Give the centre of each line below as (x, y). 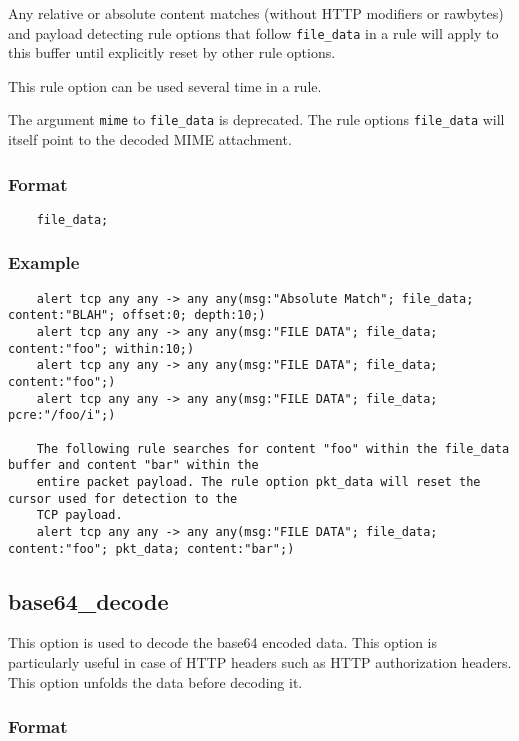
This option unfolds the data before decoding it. (155, 681)
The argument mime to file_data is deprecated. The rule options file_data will (256, 119)
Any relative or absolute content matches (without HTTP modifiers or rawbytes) (256, 13)
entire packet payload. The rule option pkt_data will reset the (258, 482)
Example (44, 262)
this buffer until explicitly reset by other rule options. (172, 52)
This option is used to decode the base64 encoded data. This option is (223, 642)
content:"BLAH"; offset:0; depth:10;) (137, 315)
